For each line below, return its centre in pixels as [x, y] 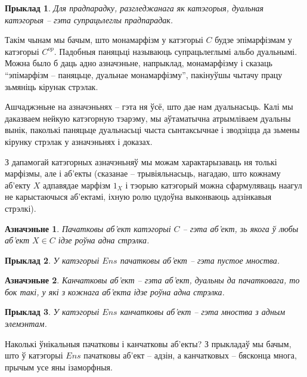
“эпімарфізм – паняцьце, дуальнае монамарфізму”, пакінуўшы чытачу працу [144, 74]
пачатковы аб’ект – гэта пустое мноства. [200, 260]
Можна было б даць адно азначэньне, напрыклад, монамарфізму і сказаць [139, 63]
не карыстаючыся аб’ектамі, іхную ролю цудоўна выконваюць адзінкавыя [138, 197]
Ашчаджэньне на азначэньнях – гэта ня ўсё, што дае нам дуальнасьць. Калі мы [149, 106]
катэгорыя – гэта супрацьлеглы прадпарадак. [89, 19]
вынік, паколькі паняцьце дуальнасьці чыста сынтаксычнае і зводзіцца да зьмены [152, 130]
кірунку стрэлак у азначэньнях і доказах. [79, 141]
